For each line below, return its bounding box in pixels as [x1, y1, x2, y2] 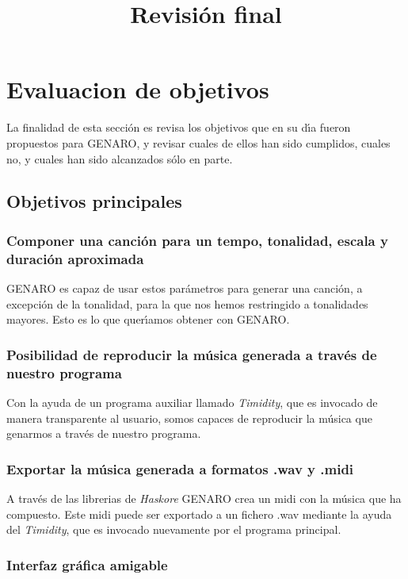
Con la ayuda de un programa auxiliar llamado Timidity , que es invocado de [6, 393, 378, 410]
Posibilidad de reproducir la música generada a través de [6, 344, 377, 364]
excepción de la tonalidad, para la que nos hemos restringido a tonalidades [6, 295, 368, 312]
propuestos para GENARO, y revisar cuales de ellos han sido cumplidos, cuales [6, 134, 391, 151]
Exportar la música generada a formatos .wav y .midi [6, 458, 354, 478]
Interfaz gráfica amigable [6, 554, 168, 574]
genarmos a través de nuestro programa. [6, 425, 201, 442]
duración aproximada [6, 248, 144, 268]
